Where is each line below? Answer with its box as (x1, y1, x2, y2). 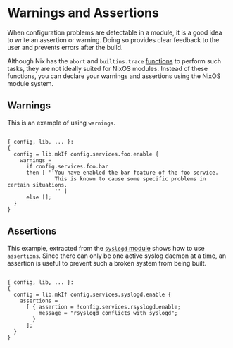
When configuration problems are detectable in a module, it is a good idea (7, 28, 222, 37)
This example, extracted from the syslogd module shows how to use (7, 244, 206, 252)
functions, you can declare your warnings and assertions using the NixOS (7, 72, 221, 80)
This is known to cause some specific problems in (54, 175, 206, 182)
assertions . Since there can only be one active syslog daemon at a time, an (7, 251, 227, 260)
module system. (7, 79, 54, 87)
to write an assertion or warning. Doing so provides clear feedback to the (7, 35, 220, 44)
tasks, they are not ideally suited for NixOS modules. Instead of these (7, 64, 208, 73)
